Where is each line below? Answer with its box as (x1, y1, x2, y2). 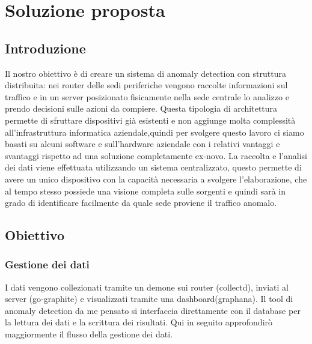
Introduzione (5, 38, 86, 57)
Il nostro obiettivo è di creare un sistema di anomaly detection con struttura (5, 67, 286, 79)
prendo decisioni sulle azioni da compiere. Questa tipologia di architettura (5, 102, 278, 115)
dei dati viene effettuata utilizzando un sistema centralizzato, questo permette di (5, 161, 302, 174)
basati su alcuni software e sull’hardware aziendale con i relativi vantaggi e (5, 137, 280, 150)
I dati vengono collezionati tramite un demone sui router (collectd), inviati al (5, 280, 289, 293)
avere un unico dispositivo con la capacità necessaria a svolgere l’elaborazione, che (5, 172, 307, 185)
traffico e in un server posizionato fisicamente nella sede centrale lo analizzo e (5, 90, 289, 103)
